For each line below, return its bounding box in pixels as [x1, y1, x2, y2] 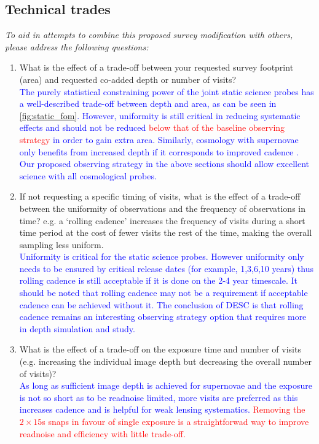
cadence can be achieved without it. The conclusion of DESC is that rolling [19, 298, 304, 311]
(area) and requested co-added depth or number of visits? [19, 72, 237, 85]
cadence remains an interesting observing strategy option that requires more [19, 310, 307, 323]
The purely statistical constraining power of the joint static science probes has [19, 85, 314, 98]
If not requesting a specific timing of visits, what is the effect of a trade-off [19, 190, 301, 203]
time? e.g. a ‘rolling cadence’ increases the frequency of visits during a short [19, 214, 305, 227]
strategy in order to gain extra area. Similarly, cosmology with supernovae [19, 133, 299, 146]
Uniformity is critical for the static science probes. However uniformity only [19, 250, 304, 263]
